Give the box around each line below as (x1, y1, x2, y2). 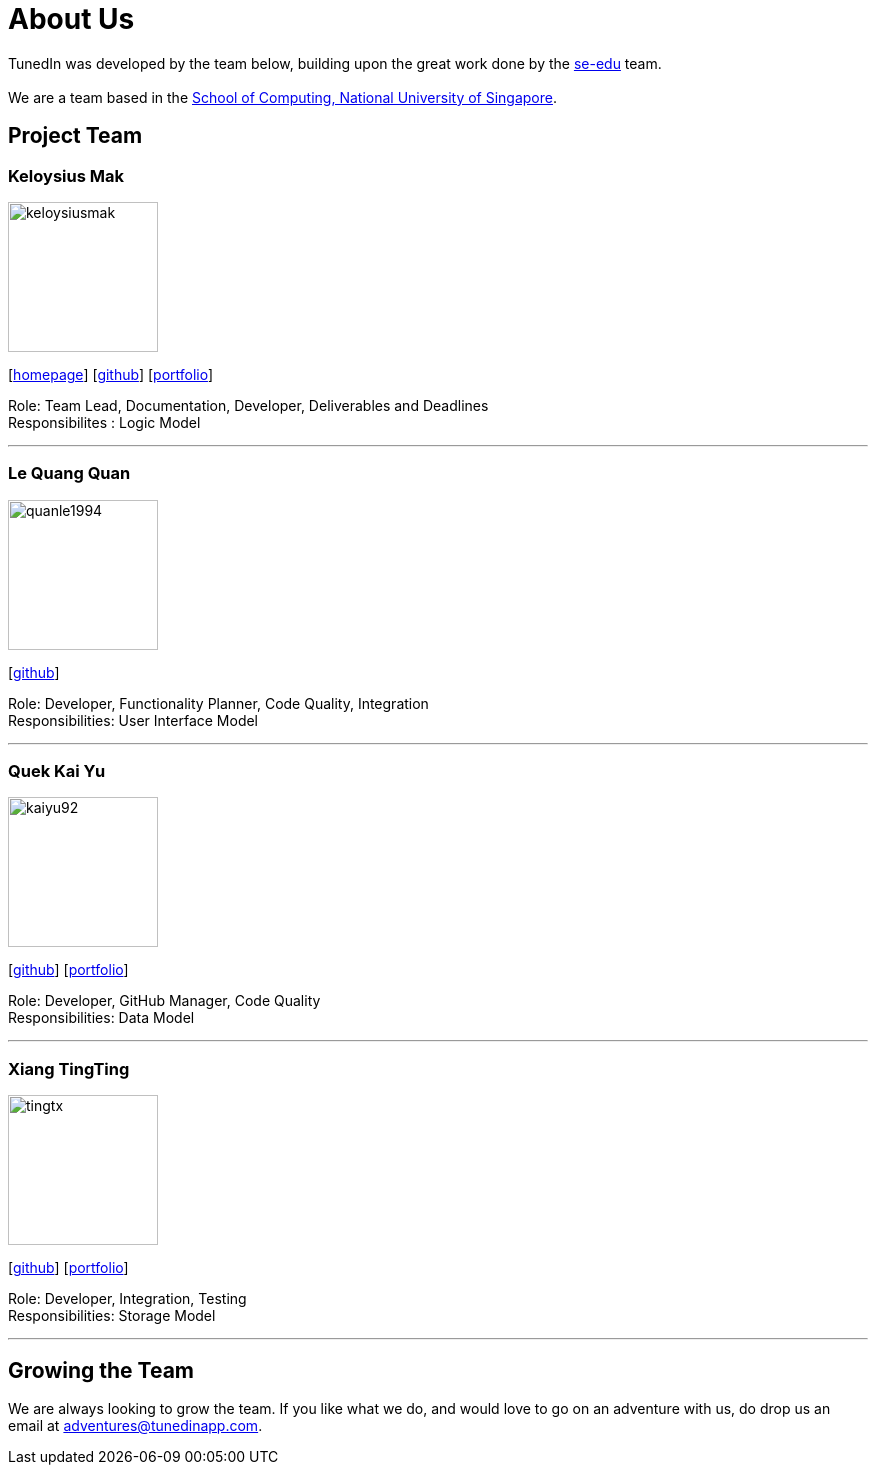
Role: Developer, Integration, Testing (8, 1290, 247, 1308)
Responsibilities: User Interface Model (8, 711, 259, 729)
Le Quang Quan (8, 463, 131, 484)
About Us (8, 2, 135, 36)
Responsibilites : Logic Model (8, 413, 201, 431)
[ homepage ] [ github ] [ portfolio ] (8, 365, 214, 383)
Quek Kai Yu (8, 761, 106, 782)
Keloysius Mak (8, 165, 124, 186)
